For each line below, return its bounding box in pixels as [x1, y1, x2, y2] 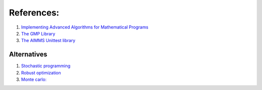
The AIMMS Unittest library [21, 38, 76, 44]
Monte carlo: [21, 76, 47, 82]
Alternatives [9, 50, 48, 59]
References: [9, 7, 59, 18]
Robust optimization [21, 70, 61, 75]
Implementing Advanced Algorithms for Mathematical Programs [21, 24, 148, 30]
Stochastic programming [21, 63, 70, 69]
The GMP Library [21, 30, 55, 36]
